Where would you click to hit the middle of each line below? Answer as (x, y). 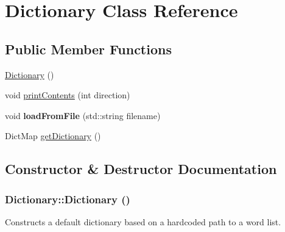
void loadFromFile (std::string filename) (83, 115)
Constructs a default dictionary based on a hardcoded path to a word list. (143, 221)
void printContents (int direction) (68, 95)
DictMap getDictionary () (53, 136)
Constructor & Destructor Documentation (141, 169)
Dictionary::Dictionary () (68, 199)
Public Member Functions (88, 49)
